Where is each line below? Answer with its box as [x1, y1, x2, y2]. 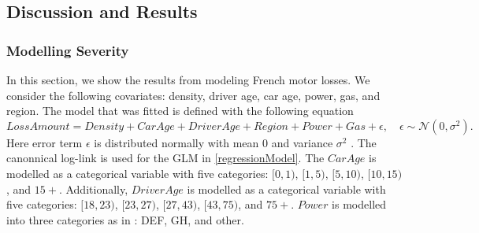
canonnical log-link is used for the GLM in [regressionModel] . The [6, 150, 325, 166]
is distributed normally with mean [94, 134, 259, 150]
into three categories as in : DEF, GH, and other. [6, 211, 244, 227]
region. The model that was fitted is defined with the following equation [6, 102, 354, 119]
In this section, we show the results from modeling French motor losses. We [6, 72, 370, 87]
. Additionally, [58, 180, 128, 197]
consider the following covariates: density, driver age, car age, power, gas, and [6, 87, 381, 103]
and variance [271, 134, 333, 150]
